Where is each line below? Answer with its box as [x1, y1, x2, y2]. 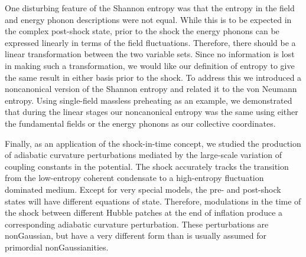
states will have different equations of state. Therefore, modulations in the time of [5, 195, 301, 207]
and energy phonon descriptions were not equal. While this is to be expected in [5, 13, 292, 25]
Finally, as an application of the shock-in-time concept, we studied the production [5, 137, 301, 149]
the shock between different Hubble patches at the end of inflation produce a [5, 206, 283, 219]
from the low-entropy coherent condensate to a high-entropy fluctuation [5, 172, 264, 184]
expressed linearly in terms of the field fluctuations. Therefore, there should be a [5, 36, 296, 48]
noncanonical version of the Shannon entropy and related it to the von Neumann [5, 83, 297, 95]
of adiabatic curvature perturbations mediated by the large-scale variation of [5, 149, 282, 161]
